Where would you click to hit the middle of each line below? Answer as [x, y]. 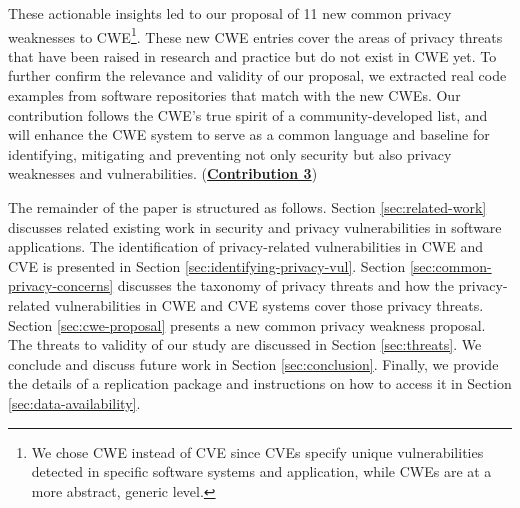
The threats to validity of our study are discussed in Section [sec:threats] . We [245, 344]
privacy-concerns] [61, 285]
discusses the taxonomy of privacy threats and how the [285, 285]
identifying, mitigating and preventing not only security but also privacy [230, 153]
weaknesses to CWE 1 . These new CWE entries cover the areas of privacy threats [255, 35]
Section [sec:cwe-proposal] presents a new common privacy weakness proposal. [247, 324]
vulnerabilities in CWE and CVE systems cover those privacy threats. [269, 304]
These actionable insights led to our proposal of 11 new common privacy [230, 13]
